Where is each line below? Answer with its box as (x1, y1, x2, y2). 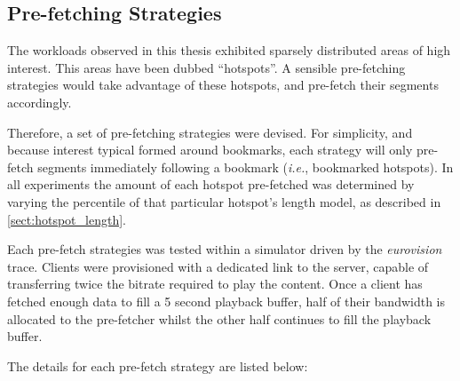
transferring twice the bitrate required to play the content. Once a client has (7, 274, 423, 293)
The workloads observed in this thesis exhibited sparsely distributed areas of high (7, 41, 451, 60)
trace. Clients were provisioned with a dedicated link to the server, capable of (7, 257, 429, 275)
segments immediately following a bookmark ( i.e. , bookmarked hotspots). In (37, 157, 454, 176)
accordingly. (7, 92, 72, 111)
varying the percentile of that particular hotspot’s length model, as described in (7, 192, 441, 210)
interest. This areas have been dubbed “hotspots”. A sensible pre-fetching (7, 58, 406, 76)
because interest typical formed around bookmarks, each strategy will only (7, 140, 413, 159)
